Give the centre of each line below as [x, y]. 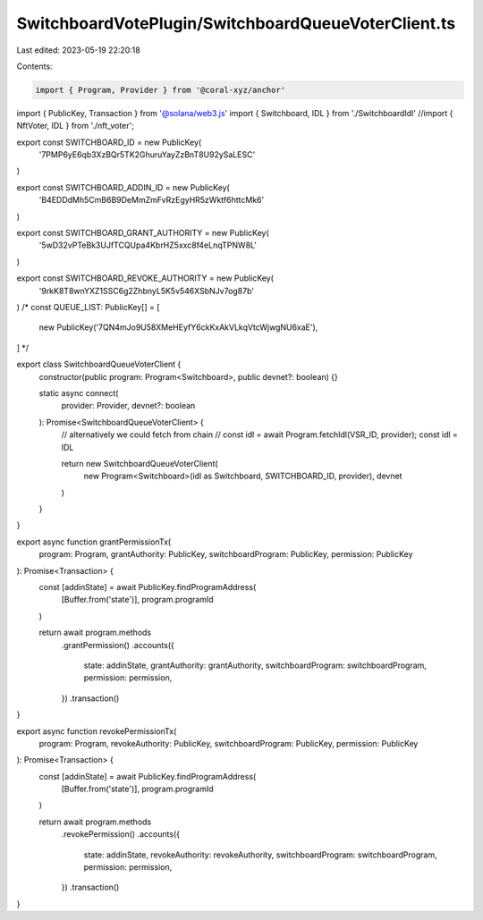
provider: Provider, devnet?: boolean [128, 406]
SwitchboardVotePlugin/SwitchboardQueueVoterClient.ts [236, 23]
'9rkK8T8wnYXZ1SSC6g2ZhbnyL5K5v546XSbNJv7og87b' [147, 291]
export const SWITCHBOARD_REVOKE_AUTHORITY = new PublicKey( [145, 278]
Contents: [34, 66]
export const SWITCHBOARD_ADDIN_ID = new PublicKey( [123, 187]
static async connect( [79, 392]
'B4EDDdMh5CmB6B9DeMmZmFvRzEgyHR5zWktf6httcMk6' [152, 200]
